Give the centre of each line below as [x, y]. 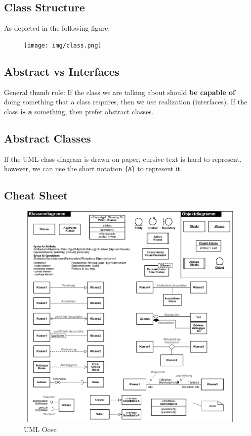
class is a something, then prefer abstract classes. [79, 111]
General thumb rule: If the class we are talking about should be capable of [120, 92]
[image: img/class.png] [63, 45]
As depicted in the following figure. [57, 28]
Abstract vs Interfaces [62, 71]
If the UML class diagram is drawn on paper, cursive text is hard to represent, [123, 159]
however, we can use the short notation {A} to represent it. [93, 169]
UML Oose [40, 429]
